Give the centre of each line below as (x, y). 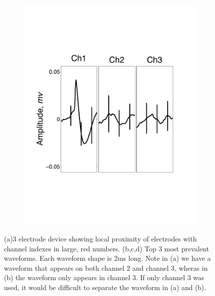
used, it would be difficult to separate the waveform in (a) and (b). (105, 287)
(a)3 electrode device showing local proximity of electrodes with (100, 238)
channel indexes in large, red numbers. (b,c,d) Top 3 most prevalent (107, 248)
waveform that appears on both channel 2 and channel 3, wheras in (106, 267)
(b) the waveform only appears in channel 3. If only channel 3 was (104, 277)
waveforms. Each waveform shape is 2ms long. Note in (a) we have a (107, 258)
